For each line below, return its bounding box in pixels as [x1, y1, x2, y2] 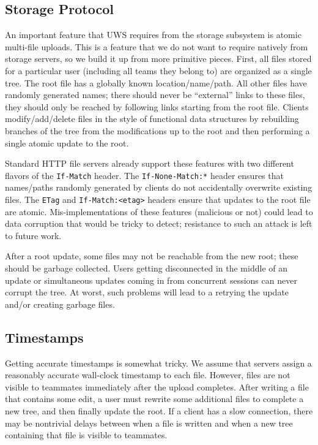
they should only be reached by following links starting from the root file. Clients [5, 100, 309, 113]
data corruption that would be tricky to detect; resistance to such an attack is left [5, 217, 312, 230]
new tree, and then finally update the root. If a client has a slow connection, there [5, 404, 313, 417]
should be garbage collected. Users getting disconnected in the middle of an [5, 262, 287, 275]
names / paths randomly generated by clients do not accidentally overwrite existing [5, 181, 312, 194]
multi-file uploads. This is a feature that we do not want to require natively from [5, 40, 308, 53]
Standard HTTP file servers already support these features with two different [5, 157, 294, 170]
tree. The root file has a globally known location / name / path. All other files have [5, 76, 307, 89]
